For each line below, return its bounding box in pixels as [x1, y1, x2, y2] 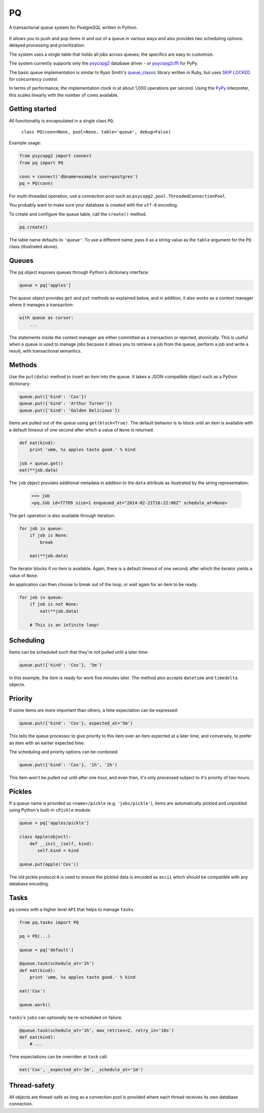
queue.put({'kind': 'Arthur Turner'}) [19, 401, 112, 406]
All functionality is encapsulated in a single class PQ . [9, 118, 114, 123]
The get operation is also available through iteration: [9, 512, 115, 519]
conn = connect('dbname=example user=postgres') [19, 174, 138, 179]
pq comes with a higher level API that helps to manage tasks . [9, 906, 135, 913]
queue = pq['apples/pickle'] [19, 820, 89, 826]
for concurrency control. [9, 76, 58, 82]
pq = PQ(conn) [19, 180, 53, 186]
